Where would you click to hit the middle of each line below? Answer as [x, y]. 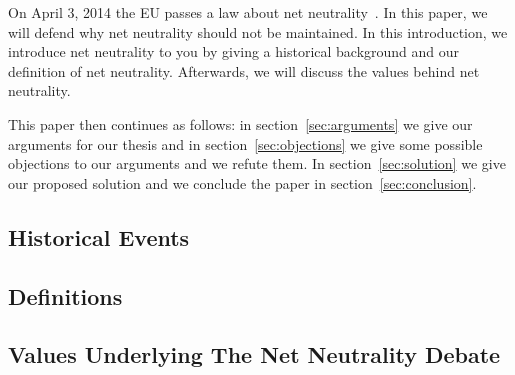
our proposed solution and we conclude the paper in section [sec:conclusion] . [242, 182]
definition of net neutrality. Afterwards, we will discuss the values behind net [244, 70]
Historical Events [99, 236]
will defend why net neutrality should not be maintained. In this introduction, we [258, 31]
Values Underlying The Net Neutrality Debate [254, 354]
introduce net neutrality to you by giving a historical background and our [234, 51]
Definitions [65, 295]
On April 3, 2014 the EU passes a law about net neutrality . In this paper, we [248, 12]
